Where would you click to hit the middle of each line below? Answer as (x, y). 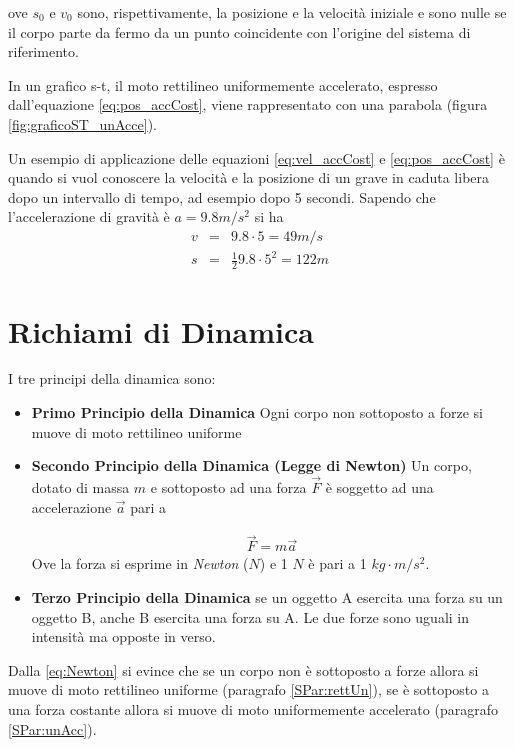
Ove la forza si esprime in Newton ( (140, 563)
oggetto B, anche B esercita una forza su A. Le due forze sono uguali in (250, 616)
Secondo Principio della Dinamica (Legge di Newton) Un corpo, (251, 465)
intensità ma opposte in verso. (123, 636)
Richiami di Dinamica (161, 330)
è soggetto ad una (379, 487)
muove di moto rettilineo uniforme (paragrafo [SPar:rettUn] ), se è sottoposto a (248, 689)
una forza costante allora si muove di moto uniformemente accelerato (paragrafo (253, 709)
